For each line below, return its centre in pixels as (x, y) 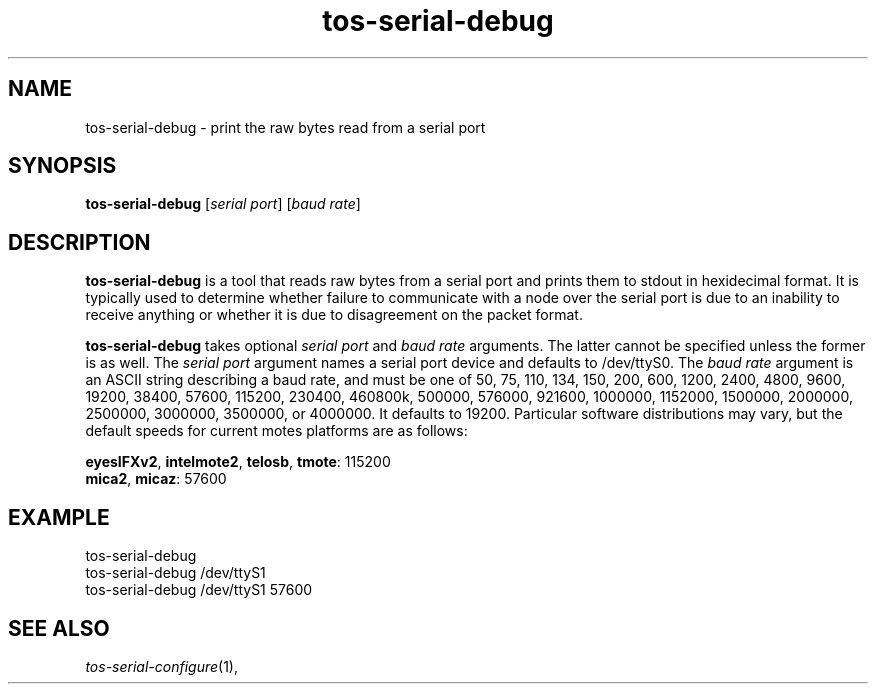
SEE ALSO (59, 628)
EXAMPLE (59, 517)
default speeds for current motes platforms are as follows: (276, 431)
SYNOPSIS (62, 166)
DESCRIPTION (79, 242)
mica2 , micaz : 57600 (156, 479)
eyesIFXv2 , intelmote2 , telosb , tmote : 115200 (238, 462)
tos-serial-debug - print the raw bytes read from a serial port (285, 127)
